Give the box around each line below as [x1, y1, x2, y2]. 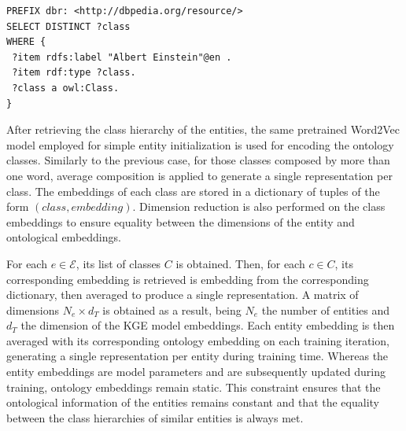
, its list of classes [76, 255, 161, 271]
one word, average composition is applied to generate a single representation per [6, 167, 393, 183]
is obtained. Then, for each [175, 255, 305, 271]
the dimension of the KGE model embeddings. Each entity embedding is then [20, 317, 395, 333]
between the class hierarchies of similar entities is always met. [6, 409, 304, 425]
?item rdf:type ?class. [12, 67, 136, 79]
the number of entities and [261, 301, 390, 318]
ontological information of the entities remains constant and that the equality [6, 394, 379, 411]
